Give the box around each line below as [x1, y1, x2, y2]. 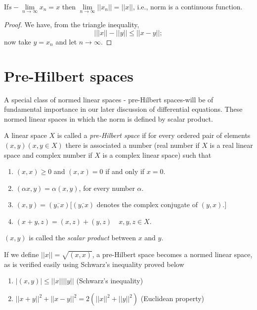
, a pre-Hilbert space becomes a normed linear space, [92, 249, 253, 260]
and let [55, 36, 77, 46]
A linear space [4, 130, 47, 140]
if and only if [105, 166, 145, 177]
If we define [4, 249, 39, 260]
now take [4, 36, 31, 46]
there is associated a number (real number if [65, 139, 200, 150]
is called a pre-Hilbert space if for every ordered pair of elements [57, 130, 251, 140]
